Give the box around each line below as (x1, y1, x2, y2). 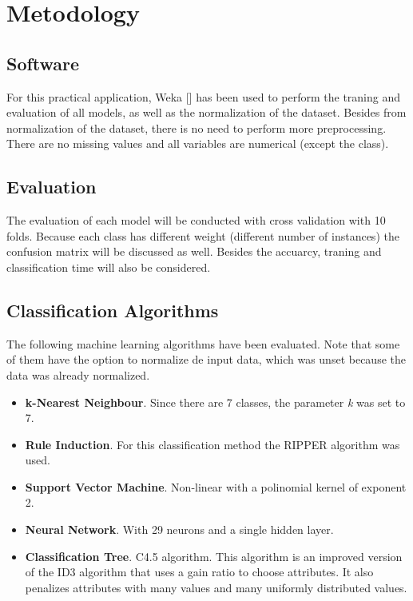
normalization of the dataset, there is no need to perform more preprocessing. (6, 119, 387, 136)
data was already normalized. (6, 366, 150, 383)
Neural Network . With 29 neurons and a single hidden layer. (25, 521, 334, 538)
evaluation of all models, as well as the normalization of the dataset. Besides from (6, 104, 407, 121)
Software (6, 50, 80, 75)
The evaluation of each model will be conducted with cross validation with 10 (6, 212, 386, 229)
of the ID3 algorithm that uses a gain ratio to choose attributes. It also (25, 563, 374, 580)
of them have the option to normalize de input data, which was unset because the (6, 351, 406, 368)
